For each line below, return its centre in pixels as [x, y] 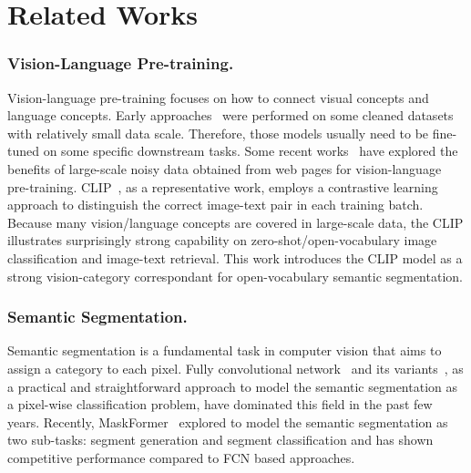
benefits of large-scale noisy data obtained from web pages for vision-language [225, 168]
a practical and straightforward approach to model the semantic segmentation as [232, 386]
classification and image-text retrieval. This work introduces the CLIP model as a [235, 257]
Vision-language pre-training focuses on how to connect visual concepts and [218, 97]
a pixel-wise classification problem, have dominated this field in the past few [220, 404]
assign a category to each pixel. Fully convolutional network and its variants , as [235, 368]
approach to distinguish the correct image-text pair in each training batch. [215, 205]
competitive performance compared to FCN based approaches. [181, 457]
